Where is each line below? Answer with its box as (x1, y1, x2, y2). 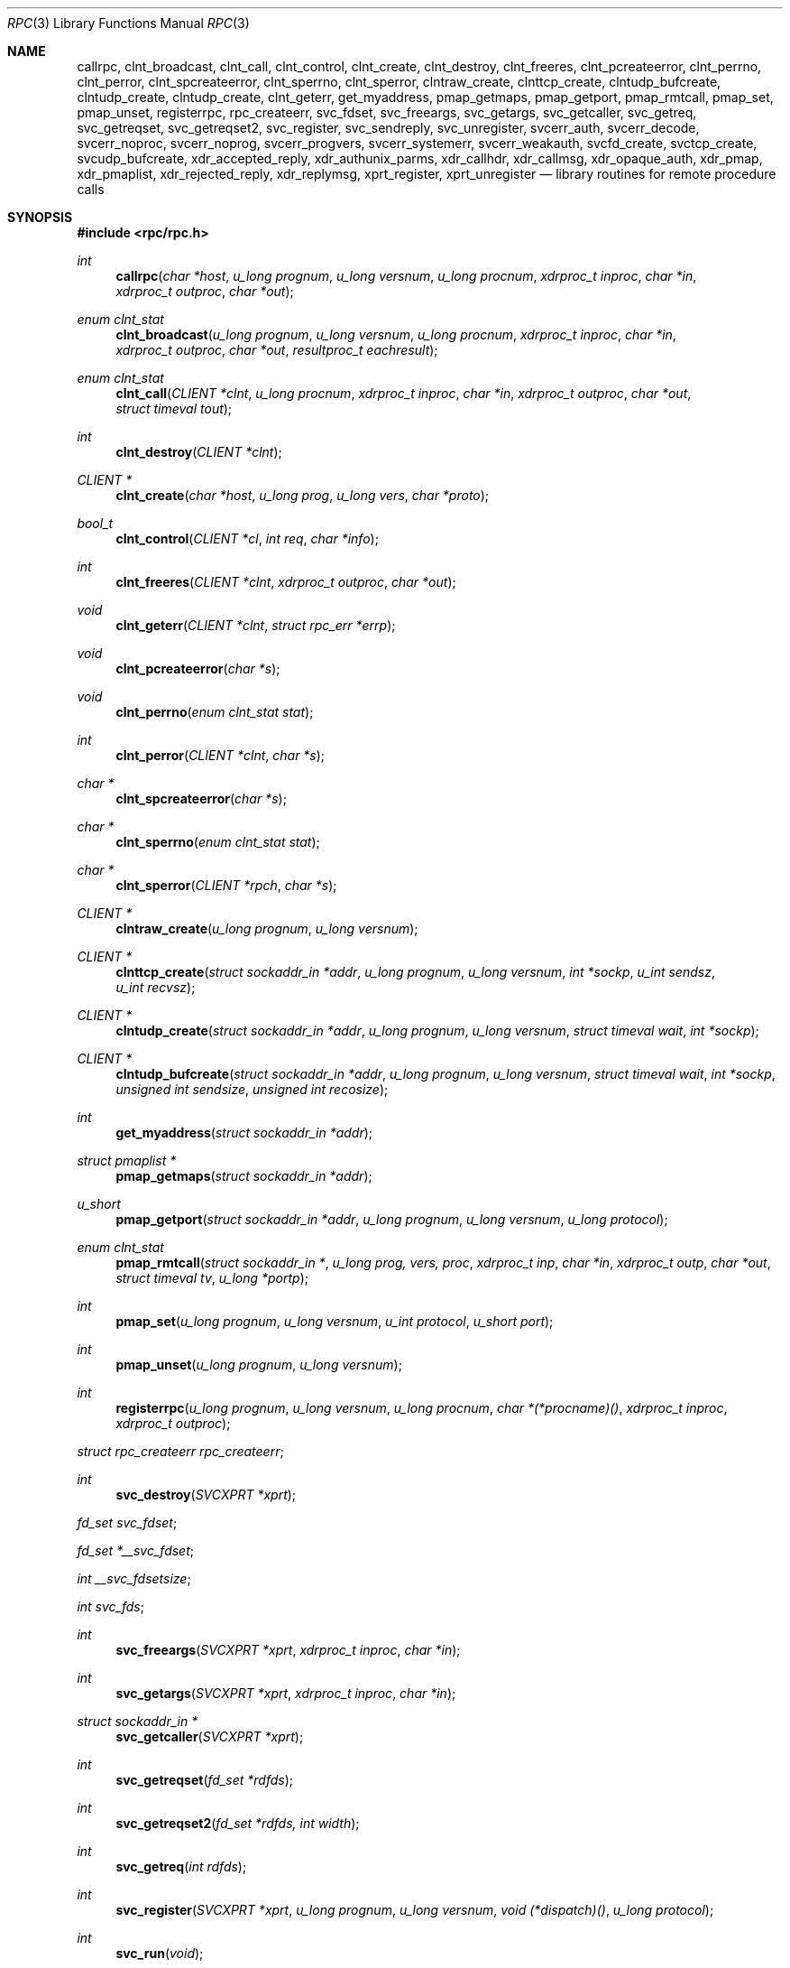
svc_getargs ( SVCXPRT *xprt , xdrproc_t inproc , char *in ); (115, 1685, 456, 1701)
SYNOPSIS (7, 209, 73, 225)
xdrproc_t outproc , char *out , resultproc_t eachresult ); (115, 342, 438, 357)
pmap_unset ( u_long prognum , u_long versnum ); (115, 1357, 402, 1372)
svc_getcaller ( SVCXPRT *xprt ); (115, 1729, 304, 1744)
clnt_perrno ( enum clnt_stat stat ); (115, 704, 314, 719)
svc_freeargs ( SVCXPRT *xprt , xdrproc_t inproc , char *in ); (115, 1642, 461, 1657)
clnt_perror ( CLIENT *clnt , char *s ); (115, 747, 326, 763)
